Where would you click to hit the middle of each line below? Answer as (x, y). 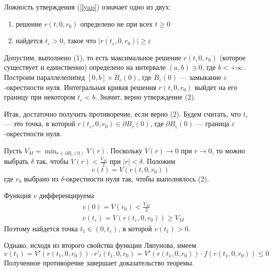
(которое (233, 57)
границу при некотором (40, 97)
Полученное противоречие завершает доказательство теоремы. (99, 262)
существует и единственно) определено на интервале (85, 67)
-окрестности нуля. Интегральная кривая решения (80, 87)
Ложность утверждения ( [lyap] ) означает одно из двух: (88, 7)
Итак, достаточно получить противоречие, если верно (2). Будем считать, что (122, 113)
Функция (18, 195)
